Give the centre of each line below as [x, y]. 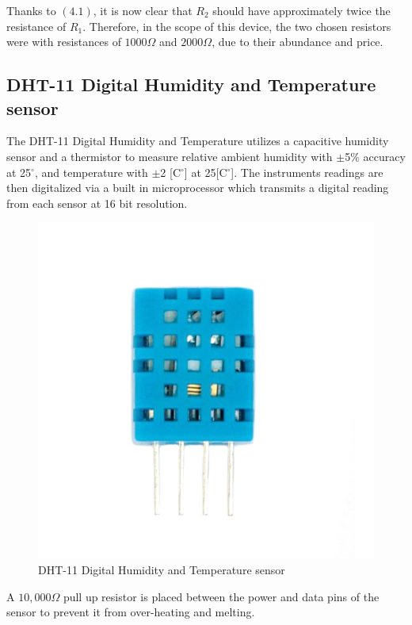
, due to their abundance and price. [298, 42]
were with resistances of [64, 42]
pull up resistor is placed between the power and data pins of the [221, 596]
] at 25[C [206, 172]
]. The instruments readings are [307, 172]
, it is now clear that [143, 10]
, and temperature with [91, 172]
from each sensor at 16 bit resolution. [97, 203]
